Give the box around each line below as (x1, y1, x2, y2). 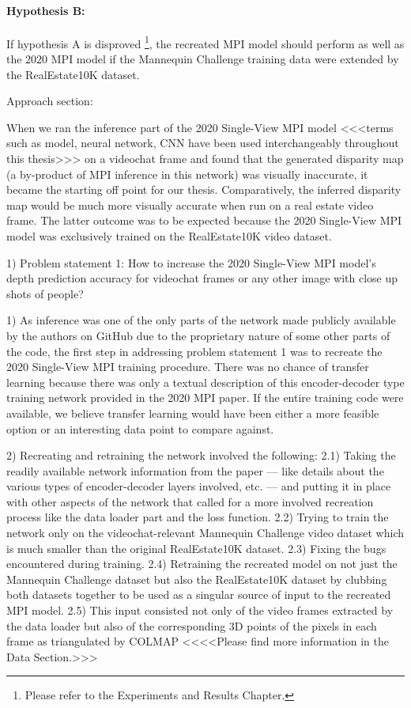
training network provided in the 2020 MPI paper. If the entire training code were (6, 389, 404, 406)
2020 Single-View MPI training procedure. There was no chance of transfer (6, 358, 369, 375)
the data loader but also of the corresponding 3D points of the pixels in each (6, 617, 377, 634)
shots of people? (6, 285, 84, 301)
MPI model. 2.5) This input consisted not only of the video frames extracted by (6, 602, 394, 619)
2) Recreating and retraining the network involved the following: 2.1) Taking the (6, 447, 396, 464)
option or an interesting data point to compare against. (6, 420, 274, 437)
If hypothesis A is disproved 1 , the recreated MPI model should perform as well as (6, 32, 405, 51)
